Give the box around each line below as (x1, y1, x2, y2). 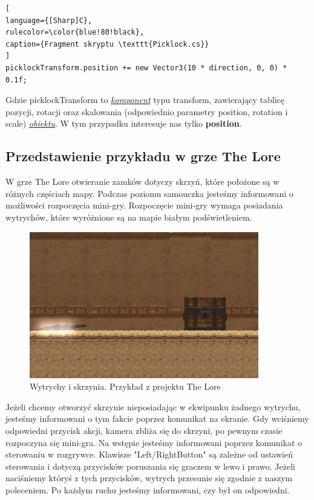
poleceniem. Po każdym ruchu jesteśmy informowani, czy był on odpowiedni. (5, 484, 290, 496)
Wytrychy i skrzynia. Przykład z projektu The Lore (30, 380, 221, 393)
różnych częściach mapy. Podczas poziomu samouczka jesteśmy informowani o (5, 187, 293, 199)
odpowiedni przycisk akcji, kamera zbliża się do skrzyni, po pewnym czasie (5, 424, 283, 437)
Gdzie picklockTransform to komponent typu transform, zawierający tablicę (5, 93, 285, 106)
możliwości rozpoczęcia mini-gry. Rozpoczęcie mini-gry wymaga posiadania (5, 199, 283, 212)
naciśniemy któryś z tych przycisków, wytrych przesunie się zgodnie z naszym (5, 472, 293, 484)
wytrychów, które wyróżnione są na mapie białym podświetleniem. (5, 210, 252, 223)
